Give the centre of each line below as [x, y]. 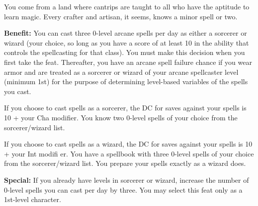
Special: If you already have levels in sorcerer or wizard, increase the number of [127, 180]
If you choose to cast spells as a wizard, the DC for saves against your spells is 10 [128, 144]
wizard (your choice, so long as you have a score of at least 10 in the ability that [127, 42]
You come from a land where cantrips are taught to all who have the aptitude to [127, 6]
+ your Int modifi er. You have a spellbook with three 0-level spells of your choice [129, 153]
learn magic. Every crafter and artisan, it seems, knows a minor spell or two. [121, 16]
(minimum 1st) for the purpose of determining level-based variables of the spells [126, 81]
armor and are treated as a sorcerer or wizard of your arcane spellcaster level [121, 72]
